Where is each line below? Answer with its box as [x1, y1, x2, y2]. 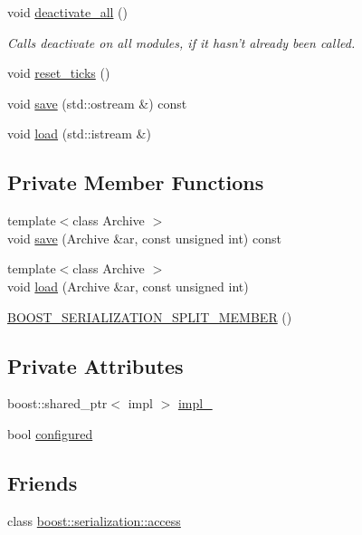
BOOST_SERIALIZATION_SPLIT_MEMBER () [7, 307, 292, 326]
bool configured [7, 424, 93, 443]
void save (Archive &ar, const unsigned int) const [7, 228, 281, 247]
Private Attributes [7, 351, 184, 379]
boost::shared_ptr [7, 394, 108, 413]
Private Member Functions [7, 168, 264, 196]
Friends [7, 468, 78, 496]
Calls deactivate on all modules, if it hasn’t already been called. [7, 33, 356, 52]
